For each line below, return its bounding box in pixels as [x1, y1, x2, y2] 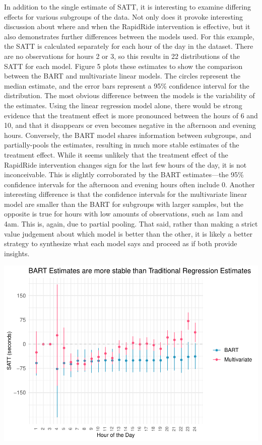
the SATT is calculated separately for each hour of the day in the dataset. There [4, 41, 253, 51]
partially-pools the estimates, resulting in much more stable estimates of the [4, 139, 239, 150]
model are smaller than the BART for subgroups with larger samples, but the [4, 198, 244, 209]
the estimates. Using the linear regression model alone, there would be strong [4, 100, 242, 110]
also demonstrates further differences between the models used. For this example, [4, 31, 254, 41]
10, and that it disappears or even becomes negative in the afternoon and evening [4, 120, 256, 130]
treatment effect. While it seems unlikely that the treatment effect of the [4, 149, 228, 160]
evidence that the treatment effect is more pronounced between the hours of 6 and [4, 110, 258, 120]
